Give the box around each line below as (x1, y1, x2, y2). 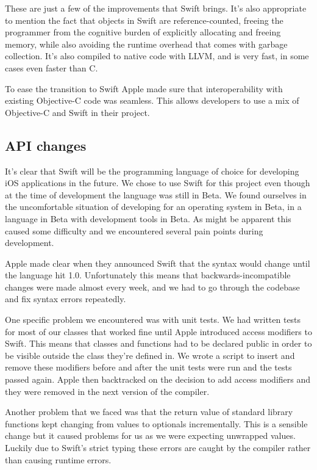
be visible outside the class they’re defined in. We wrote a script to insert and (5, 349, 295, 361)
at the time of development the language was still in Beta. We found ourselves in (5, 188, 307, 201)
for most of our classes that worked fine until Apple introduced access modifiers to (5, 325, 312, 338)
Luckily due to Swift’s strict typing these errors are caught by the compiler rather (5, 441, 311, 454)
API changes (5, 136, 87, 154)
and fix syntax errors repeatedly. (5, 292, 126, 305)
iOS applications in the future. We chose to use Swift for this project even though (5, 176, 310, 189)
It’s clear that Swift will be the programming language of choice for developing (5, 164, 299, 177)
